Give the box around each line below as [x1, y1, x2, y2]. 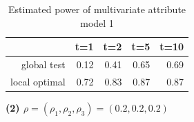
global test [21, 57, 66, 72]
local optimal [10, 74, 66, 88]
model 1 [80, 15, 114, 30]
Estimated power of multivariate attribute [8, 2, 186, 16]
